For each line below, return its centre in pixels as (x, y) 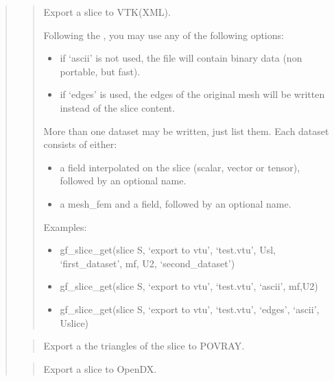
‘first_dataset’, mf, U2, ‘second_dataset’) (147, 263)
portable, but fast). (100, 71)
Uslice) (74, 322)
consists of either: (80, 144)
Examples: (65, 226)
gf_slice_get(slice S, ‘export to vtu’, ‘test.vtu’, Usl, (168, 250)
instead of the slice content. (118, 107)
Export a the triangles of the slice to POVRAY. (144, 346)
